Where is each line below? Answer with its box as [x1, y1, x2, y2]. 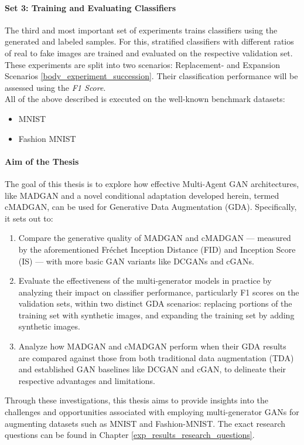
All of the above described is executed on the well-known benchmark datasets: [5, 93, 285, 105]
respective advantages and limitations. [18, 374, 156, 386]
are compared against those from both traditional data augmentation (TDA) [18, 351, 294, 364]
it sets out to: [5, 212, 53, 224]
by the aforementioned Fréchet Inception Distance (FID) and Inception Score [18, 243, 296, 255]
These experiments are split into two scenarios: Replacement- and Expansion [5, 58, 280, 70]
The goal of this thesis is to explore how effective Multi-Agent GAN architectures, [5, 177, 299, 189]
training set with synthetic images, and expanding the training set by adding [18, 308, 295, 321]
